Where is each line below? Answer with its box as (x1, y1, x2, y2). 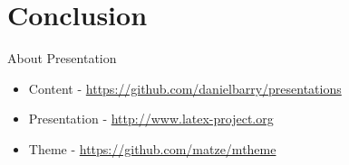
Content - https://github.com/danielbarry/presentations (28, 78, 342, 97)
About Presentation (7, 49, 117, 68)
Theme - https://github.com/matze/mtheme (28, 139, 276, 158)
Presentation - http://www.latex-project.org (28, 109, 274, 128)
